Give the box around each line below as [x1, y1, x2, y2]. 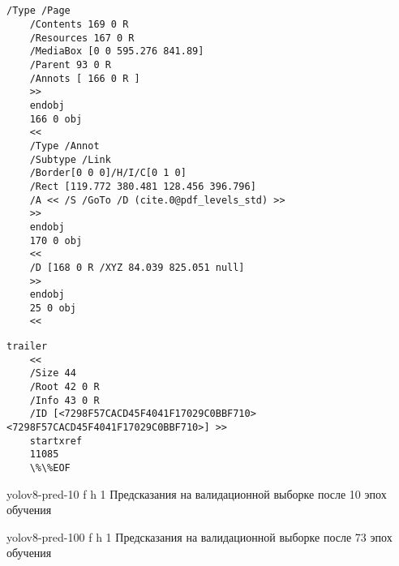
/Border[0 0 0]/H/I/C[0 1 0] [29, 167, 187, 179]
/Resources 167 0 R [29, 32, 135, 44]
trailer [6, 341, 48, 353]
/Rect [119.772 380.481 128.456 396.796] [29, 180, 256, 192]
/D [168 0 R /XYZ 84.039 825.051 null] [29, 261, 245, 273]
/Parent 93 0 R [29, 59, 111, 71]
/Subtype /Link [29, 153, 111, 165]
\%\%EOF [29, 462, 71, 474]
